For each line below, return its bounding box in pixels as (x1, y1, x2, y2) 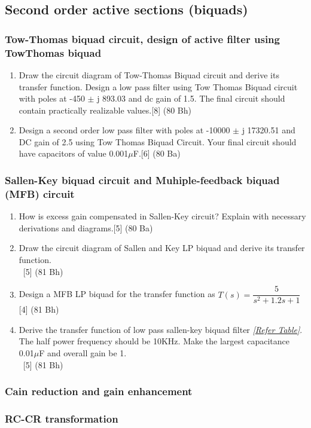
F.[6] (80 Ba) (133, 147, 181, 160)
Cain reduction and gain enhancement (5, 384, 193, 399)
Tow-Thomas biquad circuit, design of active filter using (5, 31, 280, 46)
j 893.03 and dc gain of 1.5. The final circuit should (97, 92, 285, 105)
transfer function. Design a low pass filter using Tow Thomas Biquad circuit (19, 80, 298, 93)
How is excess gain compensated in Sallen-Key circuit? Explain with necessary (19, 210, 306, 222)
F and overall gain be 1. (39, 347, 127, 359)
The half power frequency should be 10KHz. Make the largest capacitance (19, 335, 289, 347)
